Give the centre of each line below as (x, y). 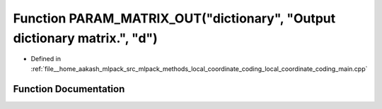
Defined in (46, 59)
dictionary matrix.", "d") (86, 38)
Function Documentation (69, 89)
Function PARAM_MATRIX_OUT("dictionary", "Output (174, 18)
